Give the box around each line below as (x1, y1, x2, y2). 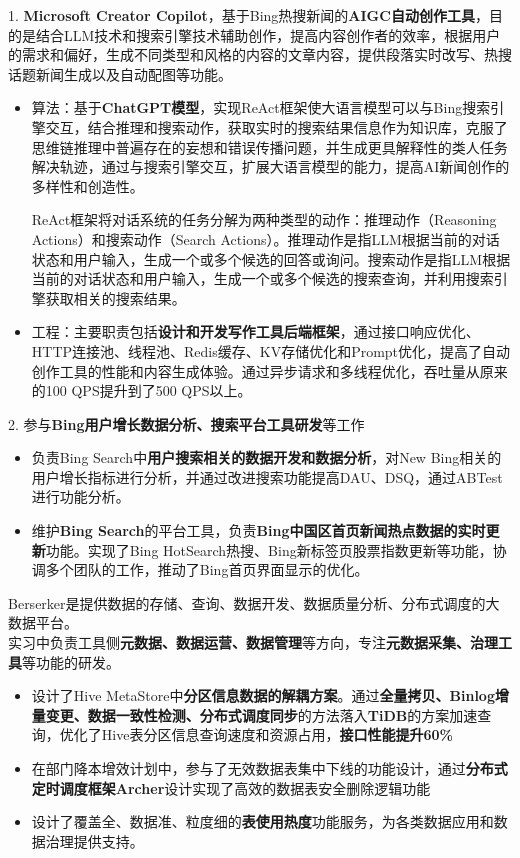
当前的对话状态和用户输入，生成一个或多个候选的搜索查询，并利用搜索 (31, 268, 494, 289)
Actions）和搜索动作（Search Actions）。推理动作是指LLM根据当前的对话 (31, 228, 500, 249)
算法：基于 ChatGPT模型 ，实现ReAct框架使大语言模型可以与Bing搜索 (31, 97, 491, 118)
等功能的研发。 (22, 651, 120, 672)
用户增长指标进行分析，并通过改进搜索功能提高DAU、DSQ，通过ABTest (31, 466, 503, 487)
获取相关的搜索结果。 (45, 287, 186, 308)
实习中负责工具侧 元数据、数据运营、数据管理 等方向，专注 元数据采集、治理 (8, 632, 498, 653)
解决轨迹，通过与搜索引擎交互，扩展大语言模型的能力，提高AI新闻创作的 (31, 156, 510, 177)
